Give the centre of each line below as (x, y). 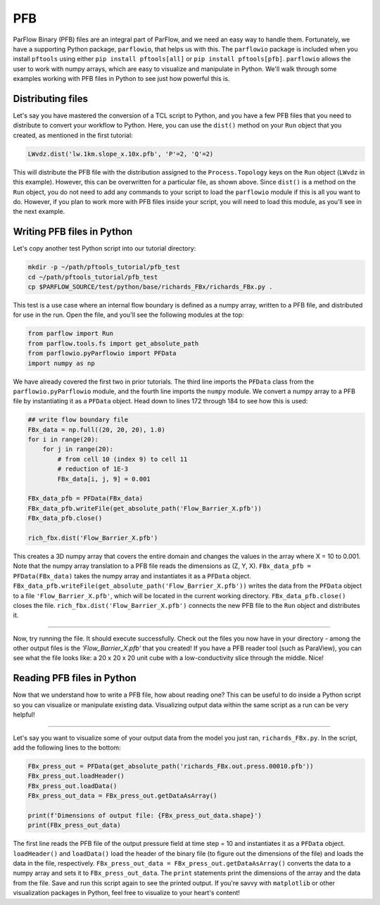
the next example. (39, 212)
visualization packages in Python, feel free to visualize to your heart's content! (127, 893)
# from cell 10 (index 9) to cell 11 (122, 459)
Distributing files (50, 99)
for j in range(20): (78, 449)
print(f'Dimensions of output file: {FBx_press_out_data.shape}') (145, 815)
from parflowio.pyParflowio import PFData (102, 353)
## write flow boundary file (78, 420)
